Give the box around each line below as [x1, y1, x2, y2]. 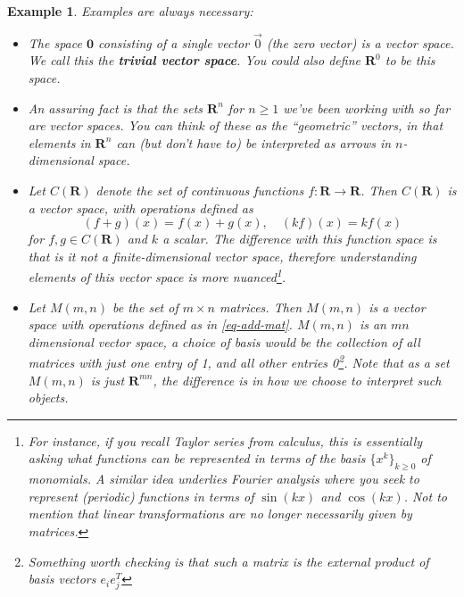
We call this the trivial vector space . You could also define [28, 51, 360, 70]
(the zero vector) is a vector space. [266, 33, 454, 52]
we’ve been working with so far [283, 98, 451, 117]
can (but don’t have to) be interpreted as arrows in [116, 133, 392, 152]
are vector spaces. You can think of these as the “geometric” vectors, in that [28, 116, 443, 135]
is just [90, 370, 125, 389]
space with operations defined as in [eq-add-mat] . [28, 315, 293, 334]
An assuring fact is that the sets [28, 98, 203, 117]
